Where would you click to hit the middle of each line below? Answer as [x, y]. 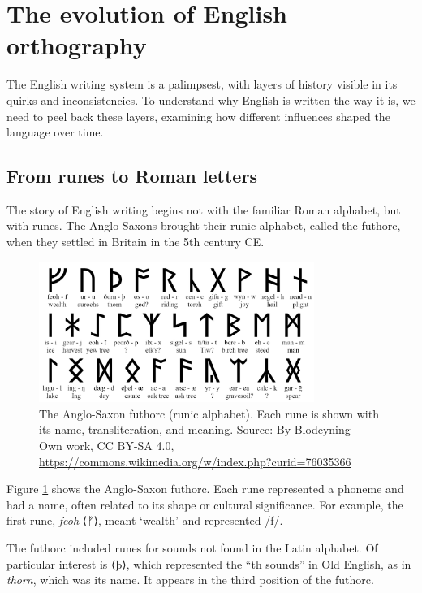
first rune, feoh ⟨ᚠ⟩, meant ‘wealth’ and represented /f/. [145, 520]
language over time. [55, 132]
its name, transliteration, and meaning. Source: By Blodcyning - [199, 429]
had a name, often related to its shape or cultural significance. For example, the [205, 504]
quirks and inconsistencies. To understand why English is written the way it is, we [211, 100]
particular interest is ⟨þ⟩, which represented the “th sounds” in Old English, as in [209, 563]
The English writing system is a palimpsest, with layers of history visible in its [202, 84]
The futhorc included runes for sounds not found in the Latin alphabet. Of [192, 547]
